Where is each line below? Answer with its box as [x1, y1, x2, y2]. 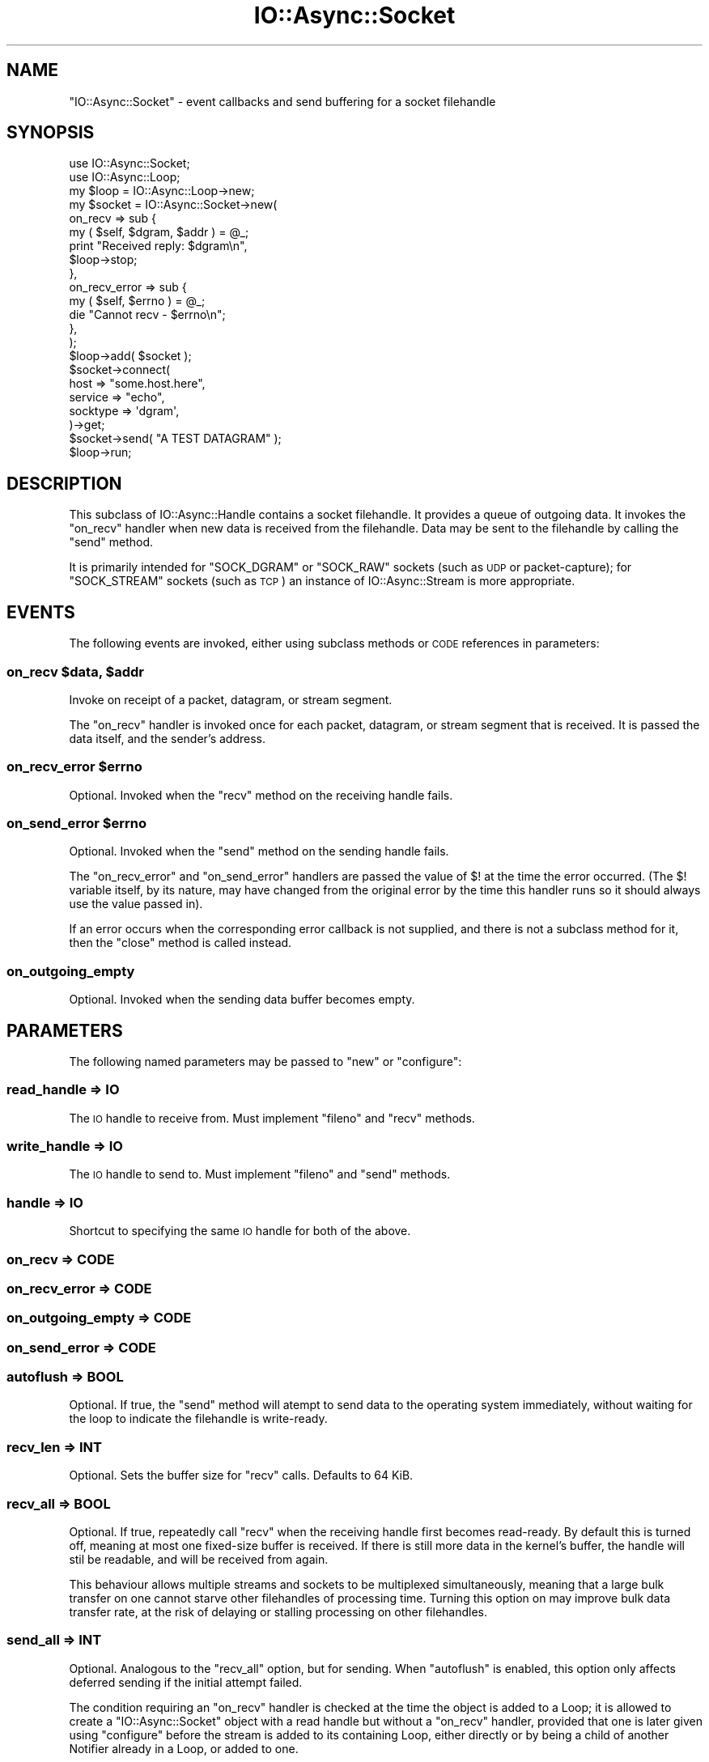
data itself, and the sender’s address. [69, 731, 265, 745]
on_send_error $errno [6, 815, 147, 831]
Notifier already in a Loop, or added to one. [69, 1741, 299, 1756]
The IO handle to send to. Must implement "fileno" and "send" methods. [69, 1167, 451, 1182]
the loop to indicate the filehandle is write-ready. [69, 1412, 328, 1426]
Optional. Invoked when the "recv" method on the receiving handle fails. [69, 788, 453, 802]
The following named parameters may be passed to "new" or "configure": [69, 1054, 462, 1068]
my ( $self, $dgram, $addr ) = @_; [69, 225, 249, 240]
